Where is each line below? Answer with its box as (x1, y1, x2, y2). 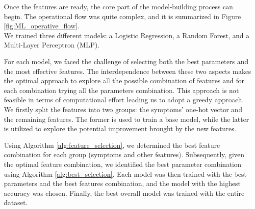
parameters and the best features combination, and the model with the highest (4, 178, 241, 188)
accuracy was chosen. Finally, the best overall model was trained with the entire (4, 187, 245, 198)
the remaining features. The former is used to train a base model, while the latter (4, 114, 249, 124)
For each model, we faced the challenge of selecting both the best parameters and (4, 56, 249, 66)
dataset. (4, 197, 28, 208)
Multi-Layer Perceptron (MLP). (4, 40, 100, 50)
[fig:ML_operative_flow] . (4, 21, 79, 31)
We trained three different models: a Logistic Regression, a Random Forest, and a (4, 30, 250, 40)
